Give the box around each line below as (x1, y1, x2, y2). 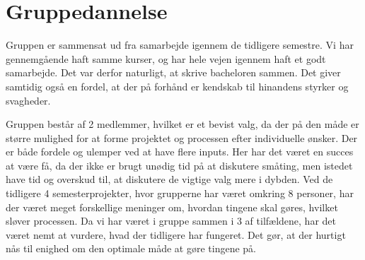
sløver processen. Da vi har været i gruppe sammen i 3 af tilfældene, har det (6, 213, 336, 228)
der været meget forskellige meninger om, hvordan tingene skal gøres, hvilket (6, 199, 338, 214)
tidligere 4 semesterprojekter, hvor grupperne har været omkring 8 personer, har (6, 186, 354, 201)
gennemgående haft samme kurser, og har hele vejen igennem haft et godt (6, 51, 326, 66)
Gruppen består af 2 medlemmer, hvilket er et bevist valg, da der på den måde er (6, 117, 359, 131)
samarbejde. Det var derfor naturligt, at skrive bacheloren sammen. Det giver (6, 65, 341, 80)
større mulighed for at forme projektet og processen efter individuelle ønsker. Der (6, 130, 358, 145)
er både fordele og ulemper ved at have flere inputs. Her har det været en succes (6, 144, 354, 159)
